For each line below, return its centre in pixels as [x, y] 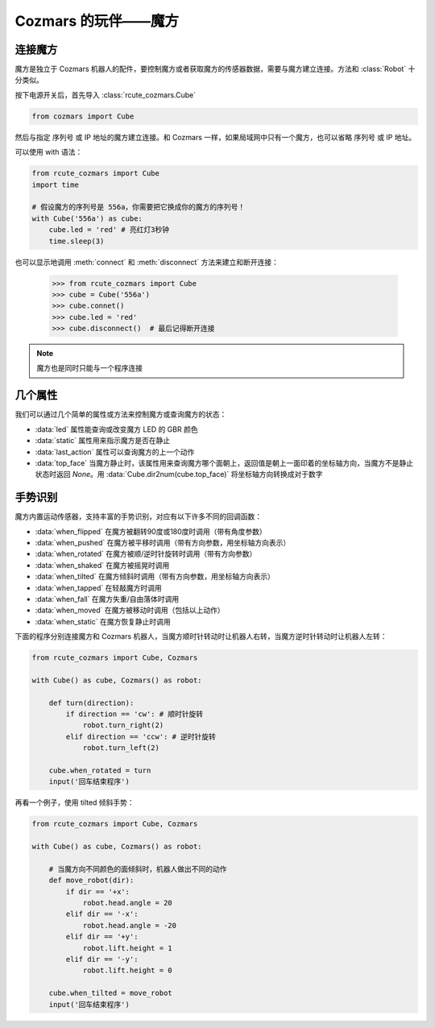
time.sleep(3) [77, 241]
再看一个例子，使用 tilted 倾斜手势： [75, 802]
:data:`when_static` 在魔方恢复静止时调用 [103, 621]
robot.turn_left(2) [121, 748]
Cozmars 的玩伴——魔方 [97, 21]
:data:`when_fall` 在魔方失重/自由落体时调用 [107, 599]
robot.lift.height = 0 [127, 970]
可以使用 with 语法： [49, 152]
